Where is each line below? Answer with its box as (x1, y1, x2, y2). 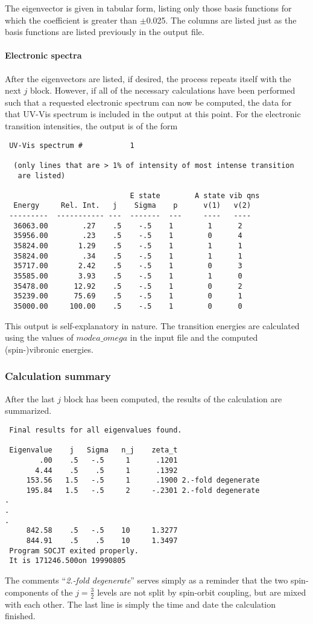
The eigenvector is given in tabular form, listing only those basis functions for (5, 2, 292, 14)
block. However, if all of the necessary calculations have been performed (30, 84, 296, 97)
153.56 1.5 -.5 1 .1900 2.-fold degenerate (26, 476, 260, 485)
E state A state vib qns (130, 191, 260, 200)
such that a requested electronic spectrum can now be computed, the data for (5, 95, 292, 108)
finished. (5, 610, 36, 622)
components (5, 585, 49, 598)
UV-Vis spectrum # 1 (9, 141, 134, 150)
